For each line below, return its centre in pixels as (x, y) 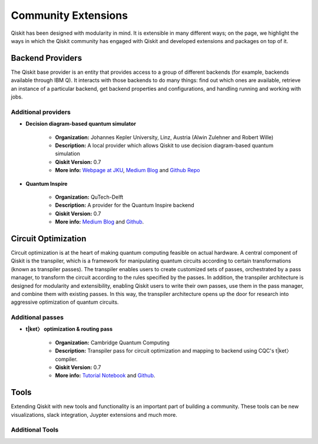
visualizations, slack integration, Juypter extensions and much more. (94, 415)
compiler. (66, 359)
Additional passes (37, 317)
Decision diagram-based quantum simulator (81, 124)
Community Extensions (69, 15)
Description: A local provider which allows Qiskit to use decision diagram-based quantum (164, 145)
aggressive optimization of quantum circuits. (65, 302)
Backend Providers (47, 58)
